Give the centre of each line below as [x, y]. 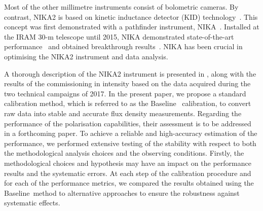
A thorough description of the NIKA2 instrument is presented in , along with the [130, 73]
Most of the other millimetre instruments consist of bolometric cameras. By [121, 7]
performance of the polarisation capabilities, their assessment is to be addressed [128, 123]
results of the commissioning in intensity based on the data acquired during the [127, 83]
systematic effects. [32, 203]
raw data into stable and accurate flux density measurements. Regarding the [123, 113]
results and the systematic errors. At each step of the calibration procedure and [128, 173]
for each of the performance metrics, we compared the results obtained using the [129, 183]
